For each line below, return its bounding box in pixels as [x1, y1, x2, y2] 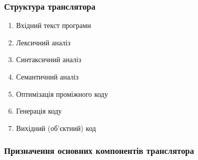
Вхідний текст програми [16, 20, 91, 31]
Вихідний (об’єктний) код [16, 122, 96, 133]
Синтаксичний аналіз [16, 54, 81, 65]
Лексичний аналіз [16, 37, 71, 47]
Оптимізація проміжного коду [16, 88, 108, 99]
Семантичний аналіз [16, 71, 79, 82]
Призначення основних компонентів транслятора [4, 144, 194, 157]
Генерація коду [16, 105, 62, 116]
